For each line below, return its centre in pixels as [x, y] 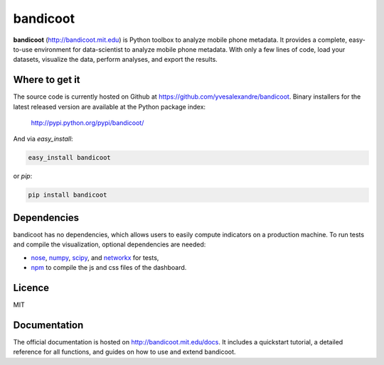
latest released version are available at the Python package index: [110, 107]
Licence [31, 288]
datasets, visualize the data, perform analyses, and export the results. [116, 60]
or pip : [23, 176]
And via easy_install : [43, 139]
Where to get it [47, 80]
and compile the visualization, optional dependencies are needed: [110, 244]
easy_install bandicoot [70, 158]
